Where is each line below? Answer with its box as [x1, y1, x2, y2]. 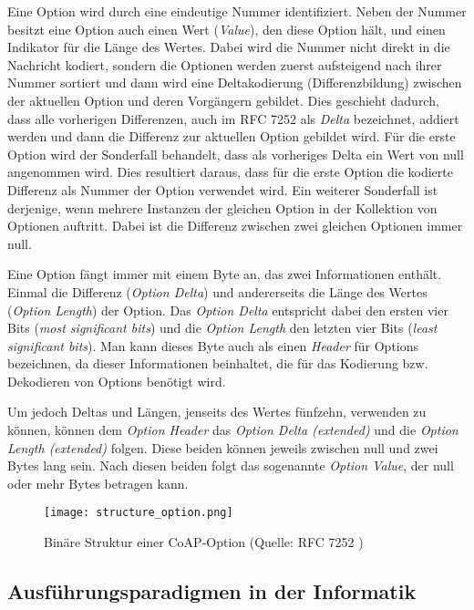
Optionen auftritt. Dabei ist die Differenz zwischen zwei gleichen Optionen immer [7, 216, 463, 235]
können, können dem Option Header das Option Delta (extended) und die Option [7, 420, 459, 439]
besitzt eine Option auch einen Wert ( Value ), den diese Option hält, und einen [7, 19, 446, 38]
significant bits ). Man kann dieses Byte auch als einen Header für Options [7, 336, 419, 355]
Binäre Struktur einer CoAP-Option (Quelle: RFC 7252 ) [44, 532, 364, 552]
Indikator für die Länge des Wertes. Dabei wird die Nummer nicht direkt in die [7, 37, 450, 57]
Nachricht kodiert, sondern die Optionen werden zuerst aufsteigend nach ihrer [7, 55, 442, 74]
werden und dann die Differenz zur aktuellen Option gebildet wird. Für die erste [7, 127, 456, 146]
